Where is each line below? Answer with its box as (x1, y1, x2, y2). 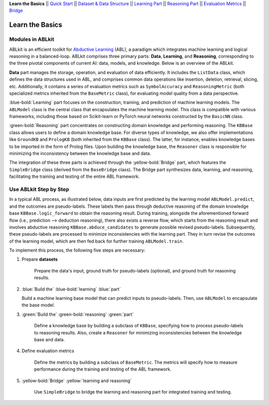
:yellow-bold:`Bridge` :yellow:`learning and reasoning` (21, 378, 132, 384)
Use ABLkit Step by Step (9, 186, 69, 193)
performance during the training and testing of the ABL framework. (34, 366, 172, 372)
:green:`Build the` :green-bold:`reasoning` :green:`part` (21, 311, 134, 317)
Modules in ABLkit (9, 36, 54, 43)
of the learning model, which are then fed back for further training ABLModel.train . (9, 238, 184, 244)
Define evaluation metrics (21, 348, 75, 354)
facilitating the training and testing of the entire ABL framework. (9, 173, 140, 179)
